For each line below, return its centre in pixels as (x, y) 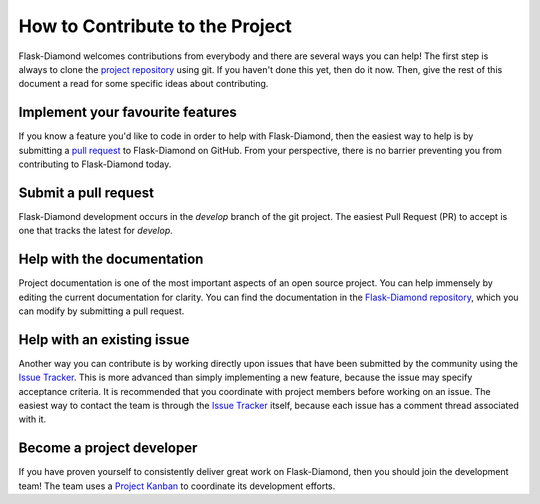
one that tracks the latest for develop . (96, 231)
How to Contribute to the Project (155, 26)
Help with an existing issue (104, 339)
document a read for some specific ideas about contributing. (143, 84)
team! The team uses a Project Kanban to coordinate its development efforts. (177, 486)
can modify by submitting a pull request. (101, 311)
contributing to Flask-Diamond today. (95, 164)
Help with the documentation (111, 259)
